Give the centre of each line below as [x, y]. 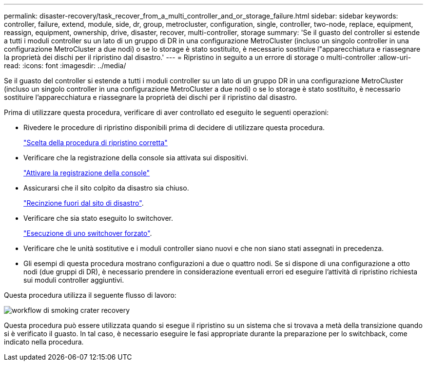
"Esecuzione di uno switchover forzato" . [88, 233]
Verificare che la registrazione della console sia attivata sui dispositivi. [136, 158]
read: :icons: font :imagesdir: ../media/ [65, 66]
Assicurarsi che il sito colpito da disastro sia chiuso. [106, 188]
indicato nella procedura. [44, 342]
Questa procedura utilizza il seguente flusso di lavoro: [90, 295]
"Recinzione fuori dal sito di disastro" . [84, 203]
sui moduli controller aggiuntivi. [74, 280]
